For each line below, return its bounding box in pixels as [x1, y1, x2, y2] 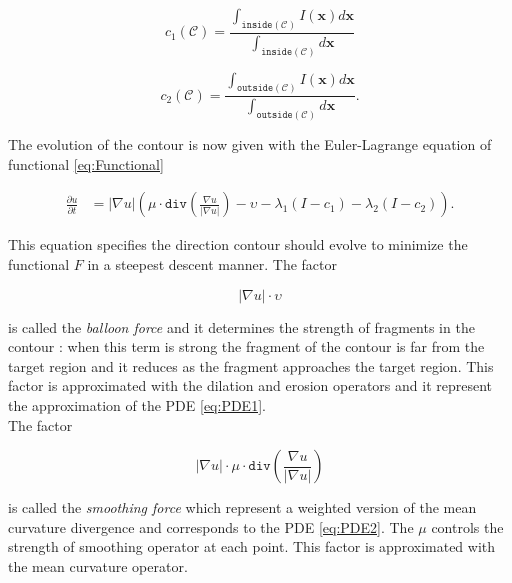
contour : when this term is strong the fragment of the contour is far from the [8, 336, 485, 357]
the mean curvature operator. [8, 555, 188, 576]
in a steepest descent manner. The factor [87, 254, 337, 274]
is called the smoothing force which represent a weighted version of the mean [8, 497, 477, 518]
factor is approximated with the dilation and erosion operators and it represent [8, 375, 493, 396]
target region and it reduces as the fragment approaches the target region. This [8, 355, 494, 376]
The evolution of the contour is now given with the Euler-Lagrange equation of [8, 134, 492, 155]
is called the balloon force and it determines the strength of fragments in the [8, 316, 475, 337]
